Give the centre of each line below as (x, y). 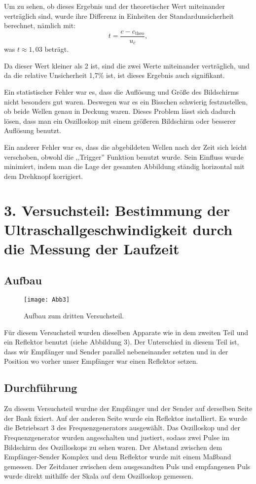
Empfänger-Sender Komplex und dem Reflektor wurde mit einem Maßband (118, 457)
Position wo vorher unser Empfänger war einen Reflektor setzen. (101, 361)
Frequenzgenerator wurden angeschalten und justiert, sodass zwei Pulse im (117, 437)
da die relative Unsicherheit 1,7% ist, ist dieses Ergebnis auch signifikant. (114, 75)
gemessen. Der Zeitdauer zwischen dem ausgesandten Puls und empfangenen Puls (127, 466)
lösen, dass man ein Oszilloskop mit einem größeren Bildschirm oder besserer (120, 121)
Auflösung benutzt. (33, 130)
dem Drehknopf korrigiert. (44, 176)
